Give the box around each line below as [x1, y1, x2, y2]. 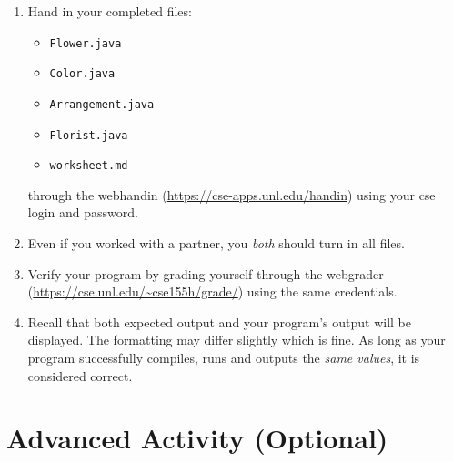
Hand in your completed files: [27, 2, 192, 20]
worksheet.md [49, 159, 128, 173]
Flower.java [49, 36, 122, 50]
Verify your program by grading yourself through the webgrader [27, 264, 384, 283]
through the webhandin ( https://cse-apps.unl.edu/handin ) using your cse [27, 185, 436, 204]
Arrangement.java [49, 97, 155, 111]
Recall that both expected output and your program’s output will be [27, 312, 412, 331]
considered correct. [27, 366, 133, 385]
